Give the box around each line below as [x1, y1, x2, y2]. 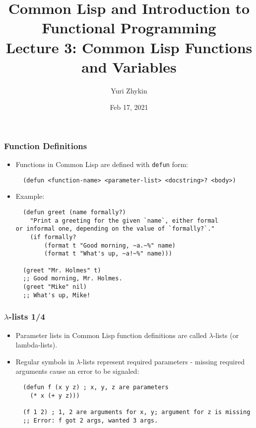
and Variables [81, 56, 177, 77]
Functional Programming [42, 17, 216, 38]
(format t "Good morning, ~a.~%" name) [44, 242, 176, 249]
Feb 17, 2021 [110, 102, 148, 112]
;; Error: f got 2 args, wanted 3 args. [23, 417, 158, 424]
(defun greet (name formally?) [23, 209, 126, 216]
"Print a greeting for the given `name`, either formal [30, 217, 218, 224]
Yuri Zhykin [111, 85, 147, 95]
